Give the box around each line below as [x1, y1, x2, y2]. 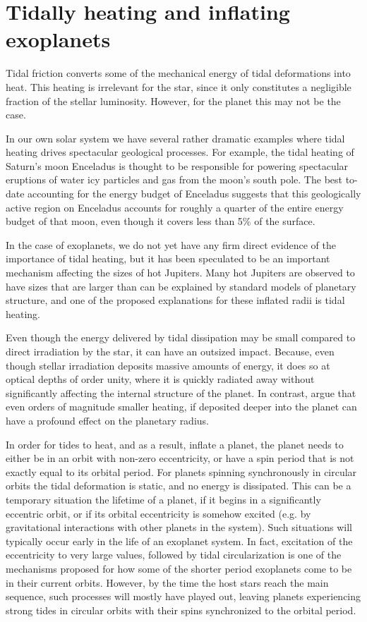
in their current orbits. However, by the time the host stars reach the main [6, 575, 329, 590]
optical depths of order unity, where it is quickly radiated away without [6, 372, 315, 386]
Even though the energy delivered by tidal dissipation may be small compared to [6, 330, 356, 345]
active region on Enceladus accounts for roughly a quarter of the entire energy [6, 200, 344, 214]
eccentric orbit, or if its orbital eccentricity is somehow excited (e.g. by [6, 506, 311, 520]
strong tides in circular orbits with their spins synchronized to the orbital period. [6, 602, 356, 617]
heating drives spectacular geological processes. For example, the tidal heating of [6, 145, 354, 159]
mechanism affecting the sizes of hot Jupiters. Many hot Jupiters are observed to [6, 265, 355, 280]
